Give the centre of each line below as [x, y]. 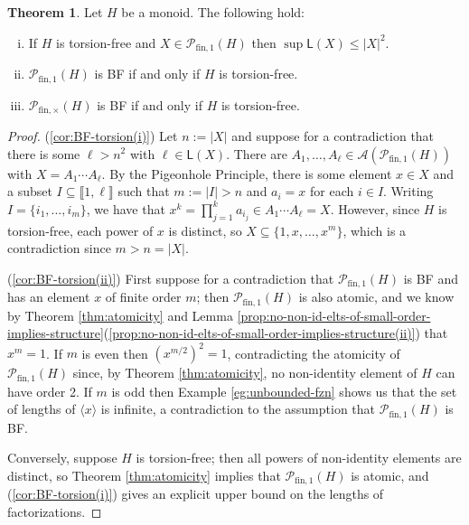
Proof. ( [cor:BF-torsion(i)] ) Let [93, 135]
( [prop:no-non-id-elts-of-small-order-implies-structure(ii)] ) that [276, 333]
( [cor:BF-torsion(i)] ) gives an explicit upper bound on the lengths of [196, 494]
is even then [115, 353]
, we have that [126, 208]
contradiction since [59, 248]
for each [332, 191]
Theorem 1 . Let [55, 12]
